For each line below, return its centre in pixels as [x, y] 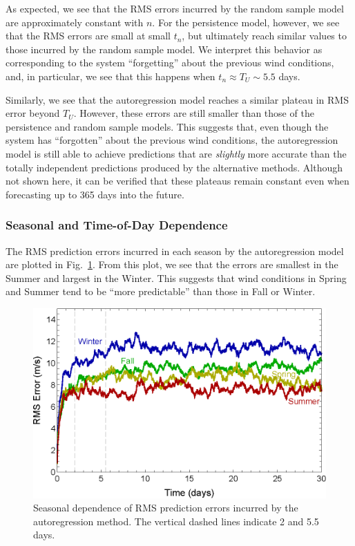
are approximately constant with [75, 22]
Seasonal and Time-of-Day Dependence [117, 225]
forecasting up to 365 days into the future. [95, 194]
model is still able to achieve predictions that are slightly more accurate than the [176, 153]
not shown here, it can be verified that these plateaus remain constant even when [177, 181]
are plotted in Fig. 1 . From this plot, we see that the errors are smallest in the [172, 264]
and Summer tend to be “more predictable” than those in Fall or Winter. [161, 291]
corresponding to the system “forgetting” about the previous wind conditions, [170, 63]
